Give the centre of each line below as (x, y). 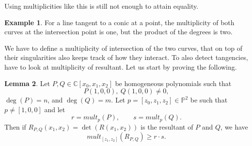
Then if (15, 126)
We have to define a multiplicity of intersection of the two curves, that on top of (123, 48)
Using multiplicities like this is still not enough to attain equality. (102, 6)
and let (55, 109)
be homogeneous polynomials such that (173, 83)
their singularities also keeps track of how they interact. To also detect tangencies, (126, 57)
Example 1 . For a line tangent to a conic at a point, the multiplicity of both (119, 22)
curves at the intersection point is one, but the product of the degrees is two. (118, 32)
